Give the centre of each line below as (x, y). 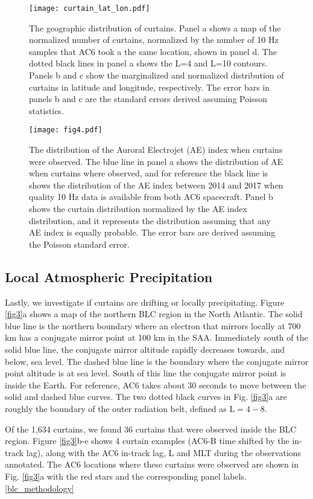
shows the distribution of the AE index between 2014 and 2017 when (156, 185)
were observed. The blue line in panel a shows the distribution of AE (156, 161)
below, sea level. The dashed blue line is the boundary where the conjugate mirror (157, 361)
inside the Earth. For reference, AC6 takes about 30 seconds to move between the (156, 385)
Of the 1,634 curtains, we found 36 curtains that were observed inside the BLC (151, 429)
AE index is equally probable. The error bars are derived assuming (152, 232)
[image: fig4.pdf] (66, 130)
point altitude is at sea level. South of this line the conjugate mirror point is (146, 373)
